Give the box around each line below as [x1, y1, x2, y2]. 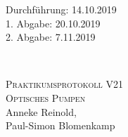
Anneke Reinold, [6, 104, 77, 119]
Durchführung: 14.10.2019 [6, 2, 117, 16]
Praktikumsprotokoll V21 [6, 77, 123, 91]
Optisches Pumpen [6, 90, 86, 105]
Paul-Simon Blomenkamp [6, 118, 115, 133]
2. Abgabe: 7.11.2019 [6, 30, 96, 44]
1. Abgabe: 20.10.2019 [6, 15, 101, 30]
